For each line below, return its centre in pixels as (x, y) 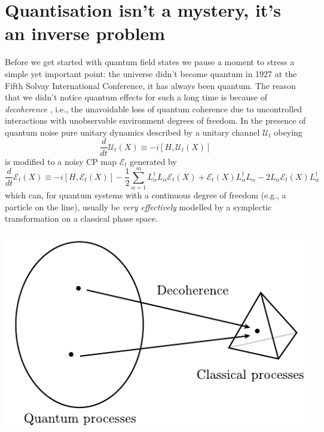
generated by (153, 161)
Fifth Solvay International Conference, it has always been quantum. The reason (150, 85)
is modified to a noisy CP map (61, 161)
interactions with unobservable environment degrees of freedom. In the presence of (155, 120)
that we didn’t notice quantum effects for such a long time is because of (136, 97)
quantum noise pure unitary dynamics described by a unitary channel (132, 132)
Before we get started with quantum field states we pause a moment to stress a (150, 62)
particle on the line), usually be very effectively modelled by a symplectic (138, 206)
